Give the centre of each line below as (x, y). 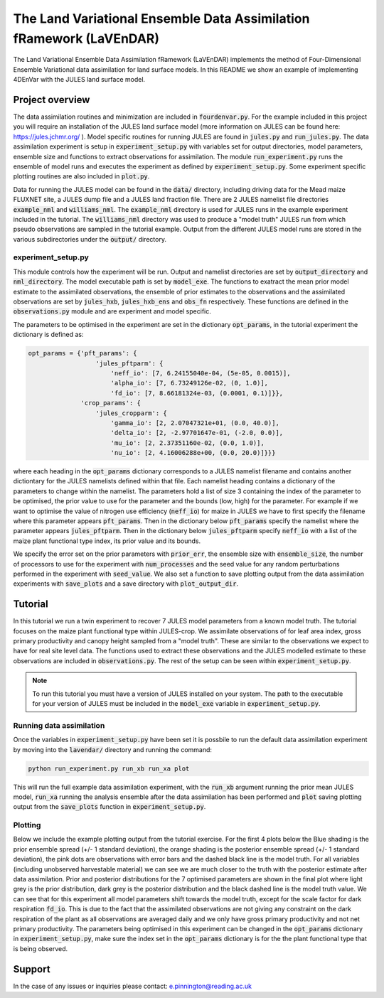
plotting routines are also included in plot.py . (81, 176)
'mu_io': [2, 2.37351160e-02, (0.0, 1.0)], (187, 443)
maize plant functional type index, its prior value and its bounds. (107, 541)
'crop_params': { (111, 403)
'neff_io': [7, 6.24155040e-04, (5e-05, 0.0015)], (201, 373)
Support (32, 969)
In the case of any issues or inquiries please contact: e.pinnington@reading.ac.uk (133, 986)
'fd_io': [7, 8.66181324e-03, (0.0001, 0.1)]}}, (197, 393)
